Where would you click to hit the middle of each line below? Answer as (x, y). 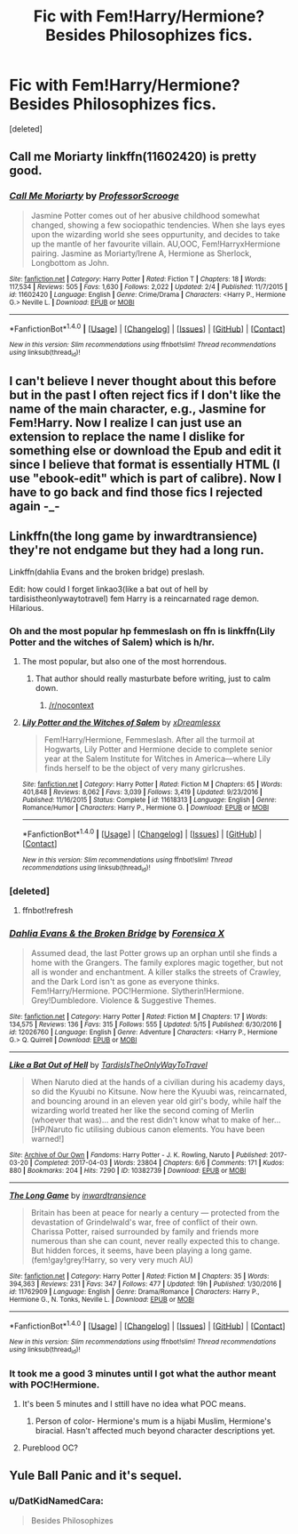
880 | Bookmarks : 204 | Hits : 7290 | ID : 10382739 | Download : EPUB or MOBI (128, 1170)
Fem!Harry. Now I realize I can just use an (125, 423)
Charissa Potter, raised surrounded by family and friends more (145, 1231)
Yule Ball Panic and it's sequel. (96, 1476)
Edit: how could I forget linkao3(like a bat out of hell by (109, 589)
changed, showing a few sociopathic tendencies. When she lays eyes (158, 225)
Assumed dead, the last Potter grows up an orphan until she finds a (154, 952)
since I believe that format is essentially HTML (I (145, 465)
